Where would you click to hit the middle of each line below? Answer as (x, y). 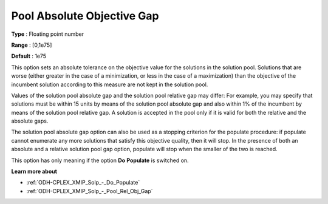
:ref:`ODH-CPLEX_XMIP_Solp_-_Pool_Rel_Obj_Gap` (90, 191)
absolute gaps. (30, 121)
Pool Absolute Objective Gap (85, 16)
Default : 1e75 (29, 56)
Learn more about (34, 172)
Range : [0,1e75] (32, 45)
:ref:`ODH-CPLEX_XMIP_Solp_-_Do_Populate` (83, 183)
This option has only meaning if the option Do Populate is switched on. (100, 160)
